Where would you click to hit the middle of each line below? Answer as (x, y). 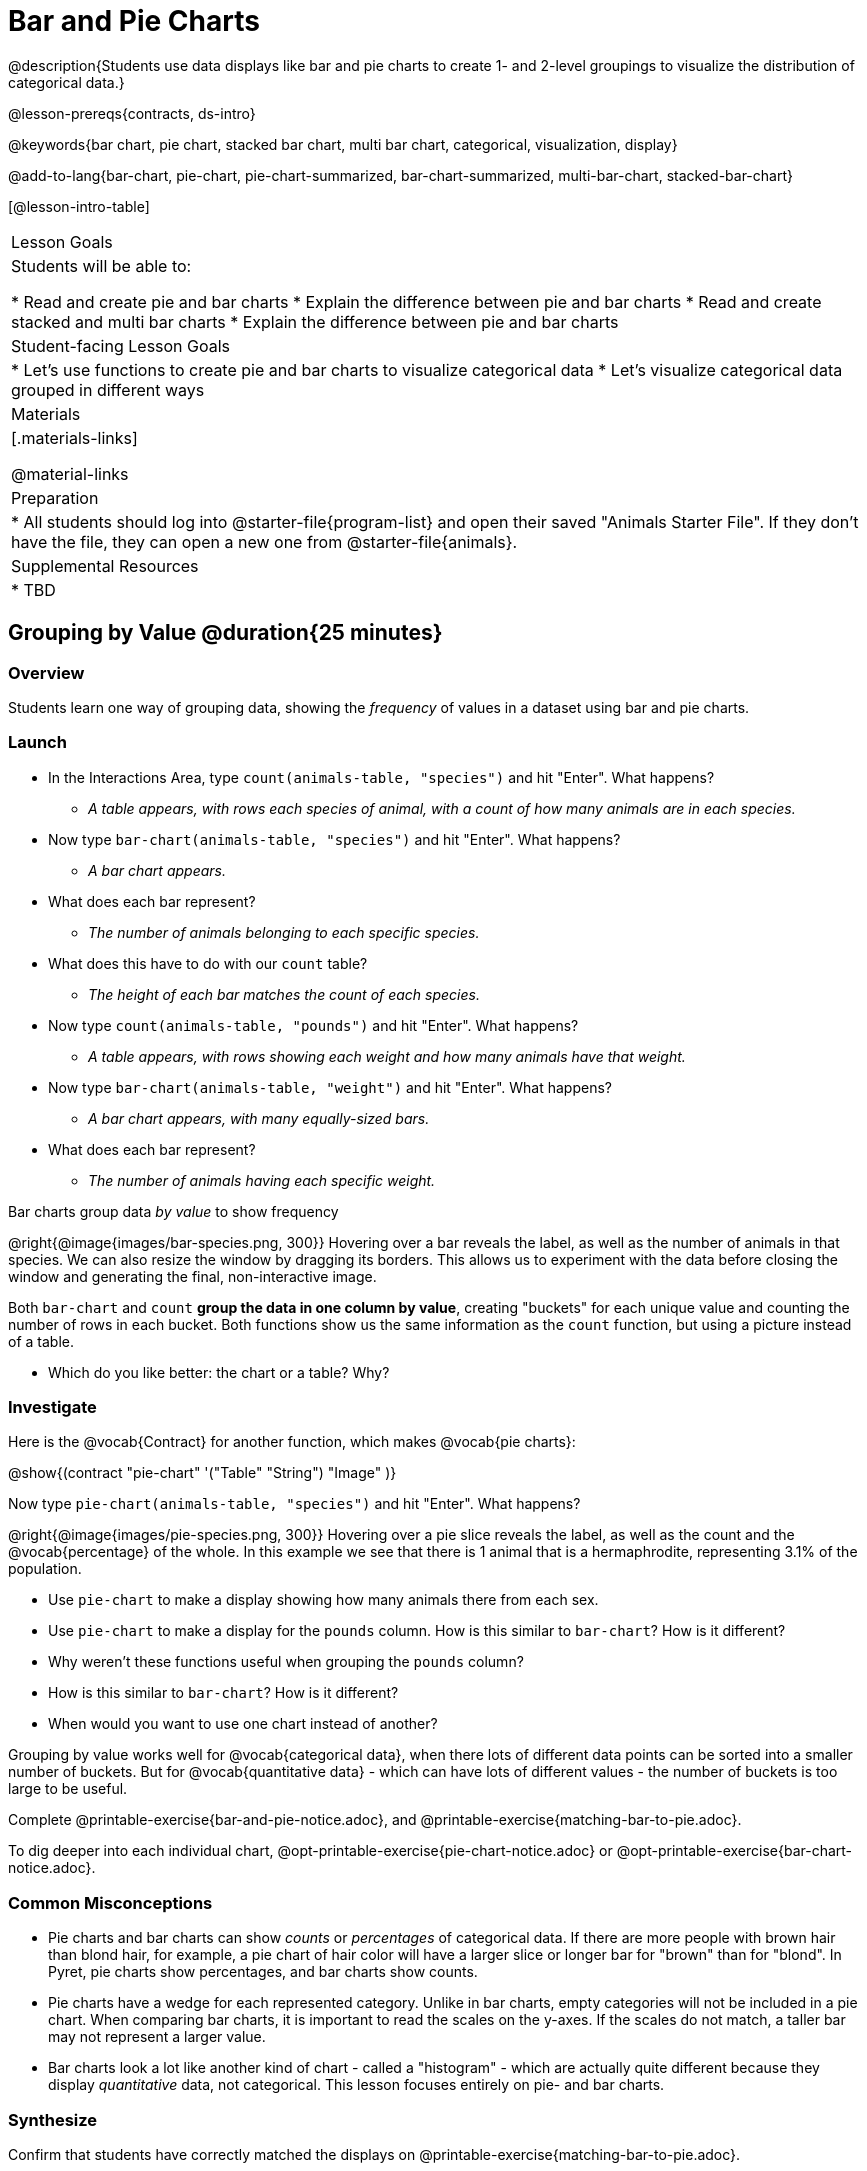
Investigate (52, 1407)
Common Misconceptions (110, 1902)
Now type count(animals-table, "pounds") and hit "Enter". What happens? (313, 1025)
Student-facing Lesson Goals (121, 345)
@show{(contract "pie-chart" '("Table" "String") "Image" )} (202, 1473)
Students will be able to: (101, 265)
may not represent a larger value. (157, 2037)
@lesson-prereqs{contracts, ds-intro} (132, 113)
